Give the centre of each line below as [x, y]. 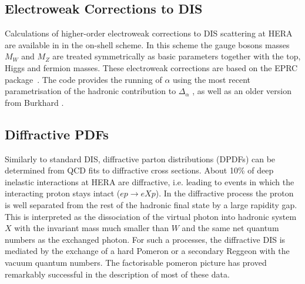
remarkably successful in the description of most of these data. [117, 274]
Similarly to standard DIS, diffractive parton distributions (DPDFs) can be [140, 158]
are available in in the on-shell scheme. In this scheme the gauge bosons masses [147, 44]
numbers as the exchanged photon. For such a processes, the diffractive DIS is [145, 239]
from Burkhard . [34, 102]
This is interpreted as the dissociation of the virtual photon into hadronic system [151, 216]
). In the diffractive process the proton [224, 193]
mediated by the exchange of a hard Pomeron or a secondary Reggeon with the [147, 251]
